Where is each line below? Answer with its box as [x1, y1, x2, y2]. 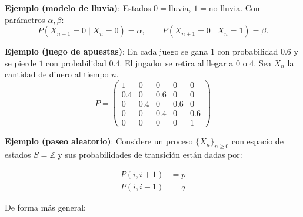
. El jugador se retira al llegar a [119, 56, 234, 69]
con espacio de [231, 135, 284, 147]
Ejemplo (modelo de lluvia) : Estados [5, 2, 151, 13]
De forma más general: [5, 201, 86, 213]
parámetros [5, 13, 45, 25]
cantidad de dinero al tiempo [5, 68, 109, 80]
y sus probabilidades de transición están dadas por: [58, 148, 242, 160]
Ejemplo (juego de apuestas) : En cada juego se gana [5, 45, 208, 57]
